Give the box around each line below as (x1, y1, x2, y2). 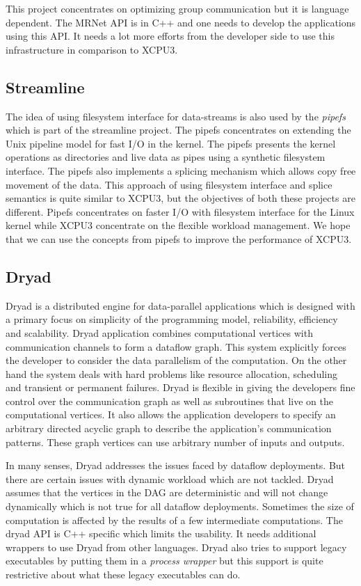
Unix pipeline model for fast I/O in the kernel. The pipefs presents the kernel (6, 136, 336, 150)
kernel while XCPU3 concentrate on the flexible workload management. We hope (6, 218, 351, 232)
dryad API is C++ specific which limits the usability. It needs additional (6, 526, 316, 541)
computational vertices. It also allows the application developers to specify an (6, 407, 336, 422)
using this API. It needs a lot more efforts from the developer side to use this (6, 29, 335, 43)
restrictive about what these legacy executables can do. (6, 567, 241, 581)
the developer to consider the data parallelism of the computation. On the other (6, 353, 347, 367)
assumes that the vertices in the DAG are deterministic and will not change (6, 485, 328, 500)
